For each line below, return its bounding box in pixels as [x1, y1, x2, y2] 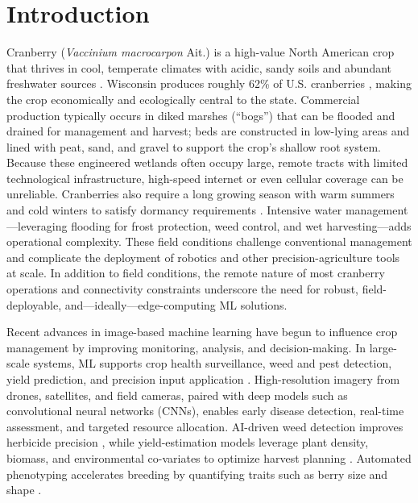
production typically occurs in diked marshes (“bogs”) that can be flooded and [6, 106, 395, 123]
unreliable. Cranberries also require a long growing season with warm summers [6, 185, 395, 202]
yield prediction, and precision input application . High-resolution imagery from [6, 371, 400, 387]
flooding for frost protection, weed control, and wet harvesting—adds [71, 217, 412, 234]
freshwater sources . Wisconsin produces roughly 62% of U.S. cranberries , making [6, 75, 412, 92]
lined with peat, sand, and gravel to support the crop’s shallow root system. [6, 138, 381, 155]
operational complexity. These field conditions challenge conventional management [6, 233, 412, 250]
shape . [6, 481, 42, 498]
